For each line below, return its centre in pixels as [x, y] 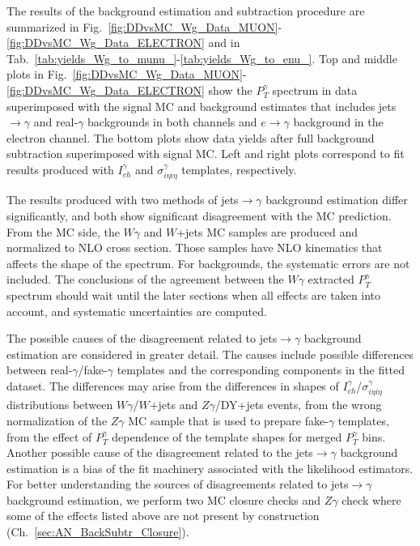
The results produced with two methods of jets [123, 200]
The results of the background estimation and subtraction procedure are [186, 11]
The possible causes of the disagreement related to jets [142, 338]
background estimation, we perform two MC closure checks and [164, 499]
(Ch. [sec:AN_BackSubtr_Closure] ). [98, 532]
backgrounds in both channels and [172, 122]
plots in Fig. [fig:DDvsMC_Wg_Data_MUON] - [127, 74]
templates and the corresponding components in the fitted [261, 370]
